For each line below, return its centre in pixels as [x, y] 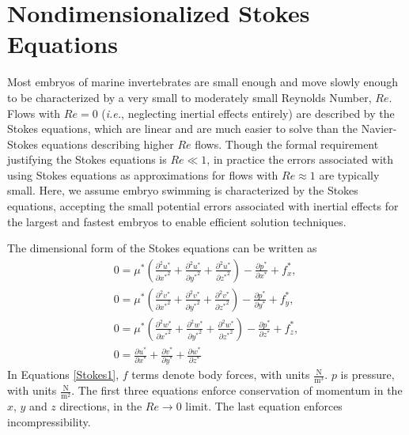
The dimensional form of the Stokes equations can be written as [162, 248]
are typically [349, 174]
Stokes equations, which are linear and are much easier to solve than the [182, 129]
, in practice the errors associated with [300, 159]
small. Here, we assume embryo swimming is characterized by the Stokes [183, 190]
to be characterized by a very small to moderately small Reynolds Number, [189, 97]
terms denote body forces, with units [221, 374]
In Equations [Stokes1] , [63, 374]
